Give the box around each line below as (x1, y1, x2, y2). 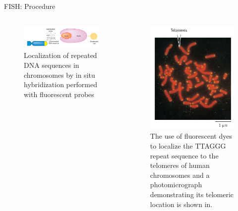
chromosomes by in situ (24, 69, 95, 80)
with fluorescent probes (24, 89, 94, 99)
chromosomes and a (150, 169, 210, 180)
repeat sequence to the (150, 150, 219, 160)
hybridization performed (24, 79, 97, 90)
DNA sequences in (24, 59, 79, 70)
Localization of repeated (24, 50, 97, 60)
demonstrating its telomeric (150, 189, 234, 199)
